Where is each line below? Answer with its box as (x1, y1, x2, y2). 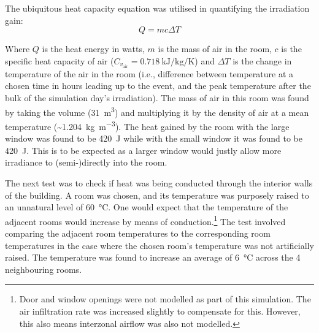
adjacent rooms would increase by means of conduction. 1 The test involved (5, 213, 286, 228)
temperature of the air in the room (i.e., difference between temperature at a (5, 67, 294, 80)
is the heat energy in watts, (42, 42, 145, 55)
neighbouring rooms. (5, 262, 82, 275)
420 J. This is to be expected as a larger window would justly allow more (5, 144, 282, 156)
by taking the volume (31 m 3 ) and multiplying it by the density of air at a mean (5, 104, 309, 118)
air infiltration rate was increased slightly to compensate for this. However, (19, 304, 301, 317)
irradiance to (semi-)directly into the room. (5, 156, 167, 169)
